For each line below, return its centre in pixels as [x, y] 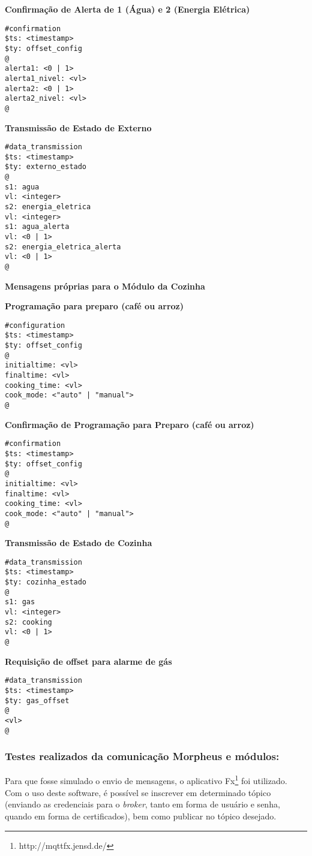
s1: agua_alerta [37, 227]
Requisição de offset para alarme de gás [88, 661]
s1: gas [20, 602]
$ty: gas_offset [37, 700]
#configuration [35, 325]
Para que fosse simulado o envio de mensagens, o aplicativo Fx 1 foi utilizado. [146, 780]
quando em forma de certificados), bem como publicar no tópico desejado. [141, 816]
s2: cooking [28, 622]
